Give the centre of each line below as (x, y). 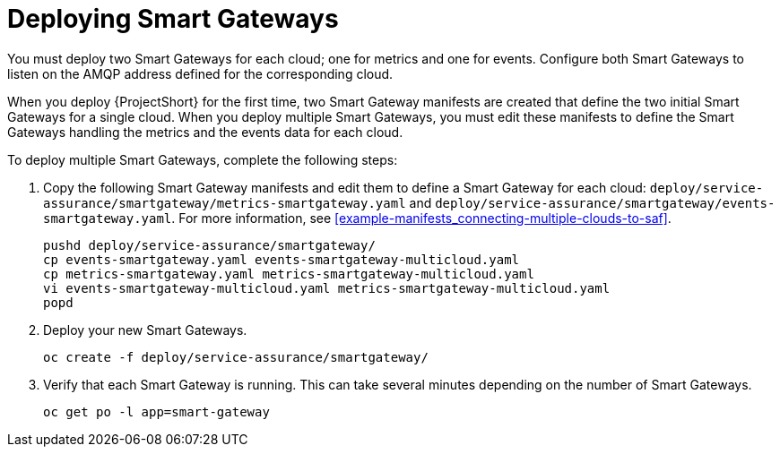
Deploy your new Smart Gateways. (145, 330)
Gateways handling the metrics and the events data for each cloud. (205, 132)
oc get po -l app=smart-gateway (156, 411)
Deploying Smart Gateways (173, 19)
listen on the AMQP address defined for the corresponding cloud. (200, 73)
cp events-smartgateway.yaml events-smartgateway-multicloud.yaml (282, 259)
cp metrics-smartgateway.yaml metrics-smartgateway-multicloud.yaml (289, 274)
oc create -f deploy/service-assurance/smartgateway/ (236, 357)
